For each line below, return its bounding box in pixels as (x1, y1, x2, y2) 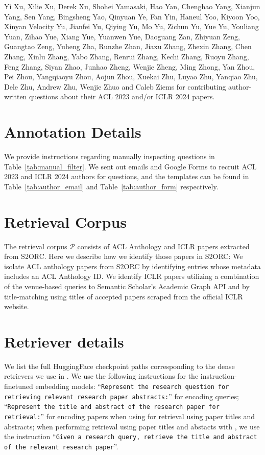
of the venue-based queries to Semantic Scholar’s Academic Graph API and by (4, 280, 250, 291)
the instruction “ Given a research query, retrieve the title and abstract (4, 431, 257, 442)
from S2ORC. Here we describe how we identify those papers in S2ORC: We (4, 251, 243, 262)
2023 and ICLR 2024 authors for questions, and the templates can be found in (4, 171, 249, 182)
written (4, 91, 27, 102)
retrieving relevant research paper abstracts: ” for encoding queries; (4, 391, 239, 401)
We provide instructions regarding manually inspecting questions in (4, 151, 215, 162)
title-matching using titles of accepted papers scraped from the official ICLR (4, 291, 243, 301)
